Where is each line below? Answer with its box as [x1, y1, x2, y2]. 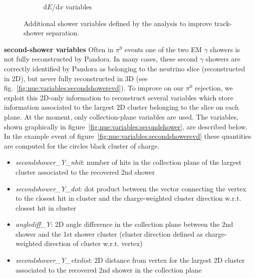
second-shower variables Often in [4, 44, 113, 54]
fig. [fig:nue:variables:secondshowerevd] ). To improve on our [4, 83, 184, 93]
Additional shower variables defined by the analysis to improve [24, 18, 212, 28]
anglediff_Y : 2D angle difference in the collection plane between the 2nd [15, 219, 233, 229]
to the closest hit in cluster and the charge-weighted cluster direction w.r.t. [15, 193, 241, 203]
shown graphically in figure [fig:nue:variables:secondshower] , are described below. [4, 121, 248, 131]
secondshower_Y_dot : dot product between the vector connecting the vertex [15, 183, 247, 193]
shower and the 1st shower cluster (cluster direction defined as [15, 228, 203, 239]
